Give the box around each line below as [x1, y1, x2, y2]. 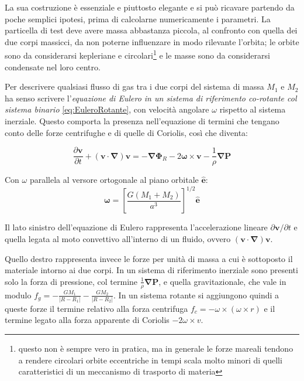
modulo [5, 288, 32, 301]
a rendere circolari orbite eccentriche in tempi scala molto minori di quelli [18, 353, 282, 366]
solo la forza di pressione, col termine [5, 275, 138, 287]
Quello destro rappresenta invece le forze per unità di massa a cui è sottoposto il [5, 252, 293, 264]
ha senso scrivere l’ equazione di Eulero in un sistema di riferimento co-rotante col [5, 91, 297, 104]
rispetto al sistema [219, 103, 286, 115]
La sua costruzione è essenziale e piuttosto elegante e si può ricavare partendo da [5, 1, 295, 13]
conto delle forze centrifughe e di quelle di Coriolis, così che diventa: [5, 126, 248, 138]
